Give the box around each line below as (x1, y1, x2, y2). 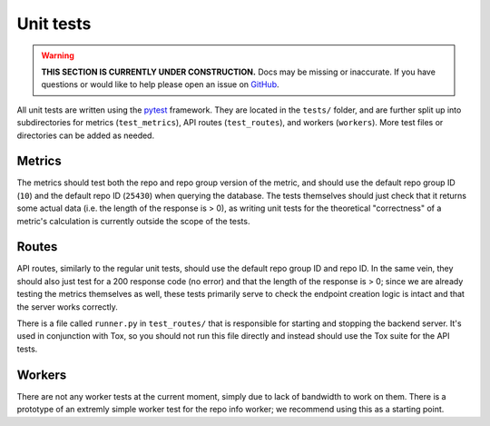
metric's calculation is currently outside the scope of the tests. (16, 215, 250, 226)
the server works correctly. (16, 301, 118, 312)
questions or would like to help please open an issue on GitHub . (41, 79, 280, 90)
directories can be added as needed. (16, 130, 154, 141)
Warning (41, 50, 74, 61)
